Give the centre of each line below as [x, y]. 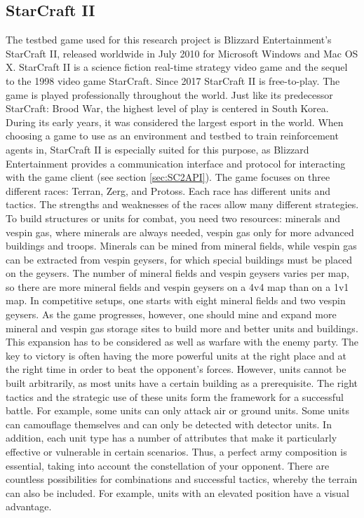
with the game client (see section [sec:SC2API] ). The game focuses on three [168, 177]
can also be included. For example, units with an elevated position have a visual [177, 492]
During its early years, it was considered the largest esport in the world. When [175, 122]
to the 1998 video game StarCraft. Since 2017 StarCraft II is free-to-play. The [173, 80]
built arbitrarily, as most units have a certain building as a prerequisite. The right [182, 383]
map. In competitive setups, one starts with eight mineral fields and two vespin [176, 300]
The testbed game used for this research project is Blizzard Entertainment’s [169, 40]
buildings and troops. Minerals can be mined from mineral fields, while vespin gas [181, 246]
